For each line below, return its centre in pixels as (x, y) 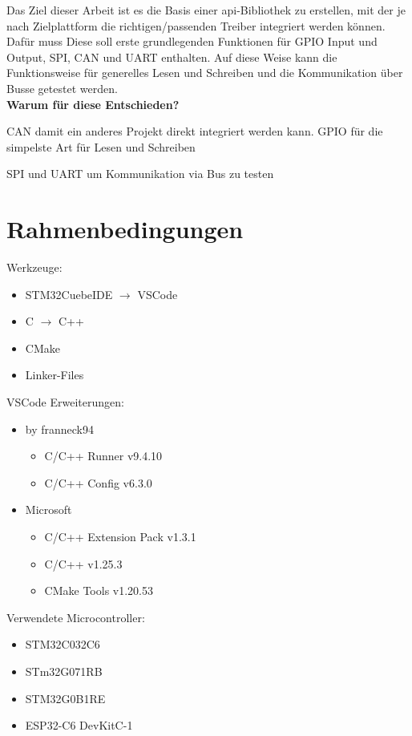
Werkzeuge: (34, 267)
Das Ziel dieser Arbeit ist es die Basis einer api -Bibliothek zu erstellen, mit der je (206, 10)
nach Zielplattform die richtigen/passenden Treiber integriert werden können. (196, 25)
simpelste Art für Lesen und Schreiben (101, 146)
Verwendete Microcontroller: (76, 617)
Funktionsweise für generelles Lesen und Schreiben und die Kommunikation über (205, 73)
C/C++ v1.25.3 (83, 563)
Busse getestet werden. (62, 88)
